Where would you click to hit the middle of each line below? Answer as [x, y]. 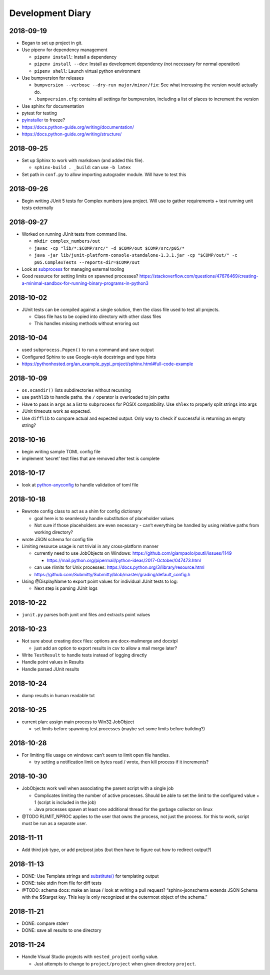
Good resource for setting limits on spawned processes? [80, 276]
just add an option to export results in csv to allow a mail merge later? [106, 648]
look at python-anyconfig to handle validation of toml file [80, 485]
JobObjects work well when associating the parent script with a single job [98, 788]
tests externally [37, 208]
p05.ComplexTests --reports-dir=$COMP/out [87, 262]
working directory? [54, 532]
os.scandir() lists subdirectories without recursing [76, 390]
